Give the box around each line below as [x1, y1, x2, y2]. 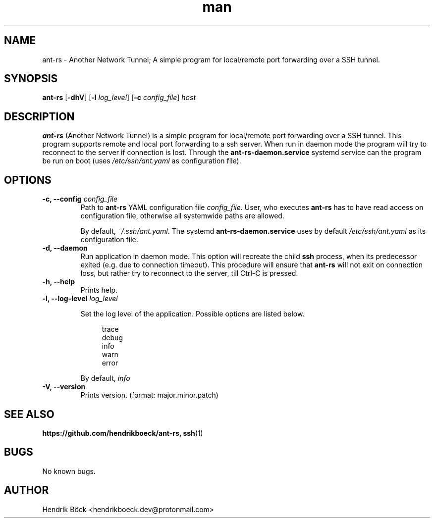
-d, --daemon [42, 244, 88, 253]
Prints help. [80, 286, 118, 295]
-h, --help [42, 277, 75, 286]
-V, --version [42, 382, 86, 391]
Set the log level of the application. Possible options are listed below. [80, 310, 305, 318]
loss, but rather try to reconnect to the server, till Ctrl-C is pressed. [80, 269, 298, 278]
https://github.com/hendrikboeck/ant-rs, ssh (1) [42, 428, 203, 437]
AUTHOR [4, 484, 49, 497]
